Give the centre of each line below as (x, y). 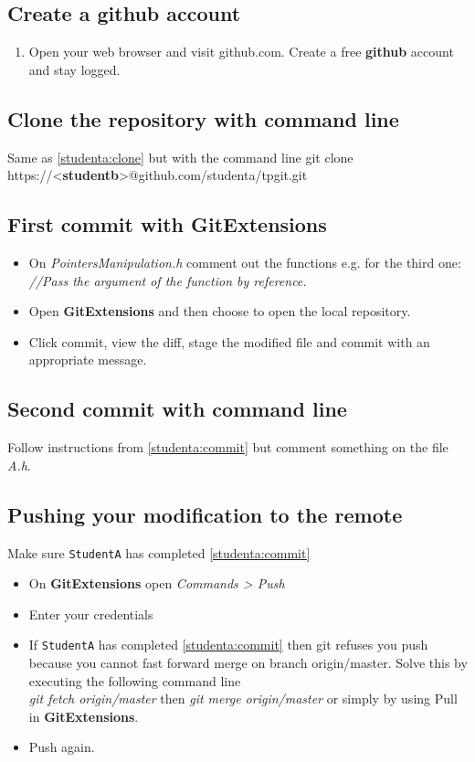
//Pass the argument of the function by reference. (168, 280)
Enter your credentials (91, 614)
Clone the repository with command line (203, 118)
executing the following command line (135, 680)
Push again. (62, 747)
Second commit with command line (177, 409)
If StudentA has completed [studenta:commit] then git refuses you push (228, 645)
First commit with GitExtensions (167, 224)
